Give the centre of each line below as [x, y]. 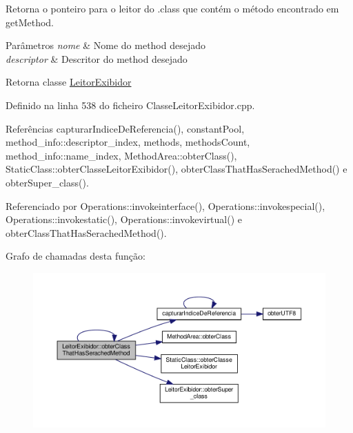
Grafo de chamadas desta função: [75, 256]
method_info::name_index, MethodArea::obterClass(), [121, 155]
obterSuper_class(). [47, 182]
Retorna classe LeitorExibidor [69, 82]
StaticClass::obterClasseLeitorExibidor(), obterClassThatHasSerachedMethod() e [176, 169]
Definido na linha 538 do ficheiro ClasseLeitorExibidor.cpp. [130, 105]
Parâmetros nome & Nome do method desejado [106, 45]
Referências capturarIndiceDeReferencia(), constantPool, [125, 128]
